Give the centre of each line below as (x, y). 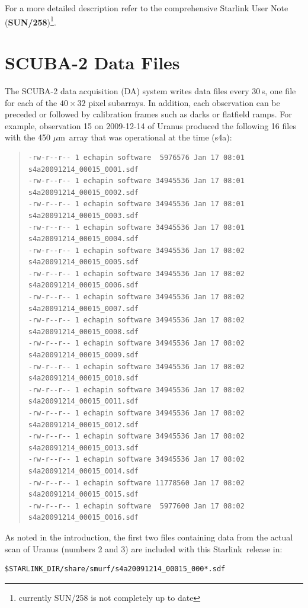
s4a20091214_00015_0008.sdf (83, 332)
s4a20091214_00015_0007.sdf (83, 308)
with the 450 (28, 137)
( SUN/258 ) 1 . (31, 21)
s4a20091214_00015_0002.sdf (83, 192)
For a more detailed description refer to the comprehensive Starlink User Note (147, 8)
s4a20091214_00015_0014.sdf (83, 471)
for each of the (31, 102)
